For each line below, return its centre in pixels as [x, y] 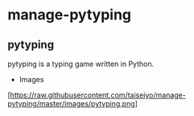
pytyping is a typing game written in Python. [81, 64]
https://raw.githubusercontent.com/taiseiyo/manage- [98, 95]
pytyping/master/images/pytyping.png [71, 104]
